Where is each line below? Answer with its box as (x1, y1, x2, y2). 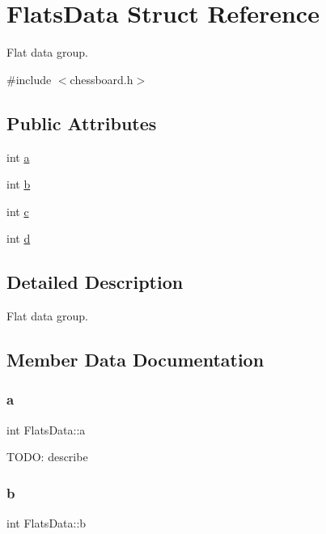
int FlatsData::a (6, 421, 86, 438)
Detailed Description (6, 269, 184, 295)
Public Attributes (6, 110, 157, 135)
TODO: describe (6, 448, 88, 465)
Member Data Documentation (6, 347, 265, 372)
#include (6, 70, 52, 87)
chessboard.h (70, 70, 133, 87)
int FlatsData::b (6, 515, 87, 532)
